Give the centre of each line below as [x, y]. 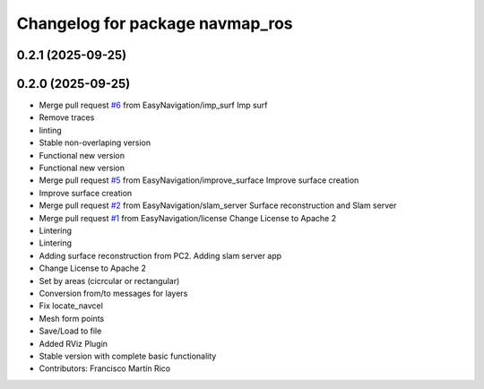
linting [50, 130]
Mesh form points [72, 318]
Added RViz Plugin [73, 343]
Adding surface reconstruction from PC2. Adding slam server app [160, 255]
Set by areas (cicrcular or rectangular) [109, 281]
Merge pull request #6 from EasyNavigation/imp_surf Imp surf [153, 105]
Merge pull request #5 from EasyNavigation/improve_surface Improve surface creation [199, 180]
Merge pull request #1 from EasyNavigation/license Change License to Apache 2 [187, 218]
